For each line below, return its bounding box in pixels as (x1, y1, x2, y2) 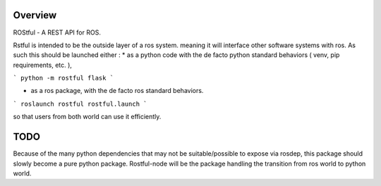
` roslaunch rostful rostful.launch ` (13, 99, 147, 108)
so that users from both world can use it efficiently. (13, 113, 162, 121)
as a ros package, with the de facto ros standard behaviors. (30, 87, 204, 95)
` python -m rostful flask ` (13, 74, 114, 82)
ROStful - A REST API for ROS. (13, 28, 102, 37)
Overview (13, 9, 57, 21)
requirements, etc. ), (13, 61, 72, 69)
